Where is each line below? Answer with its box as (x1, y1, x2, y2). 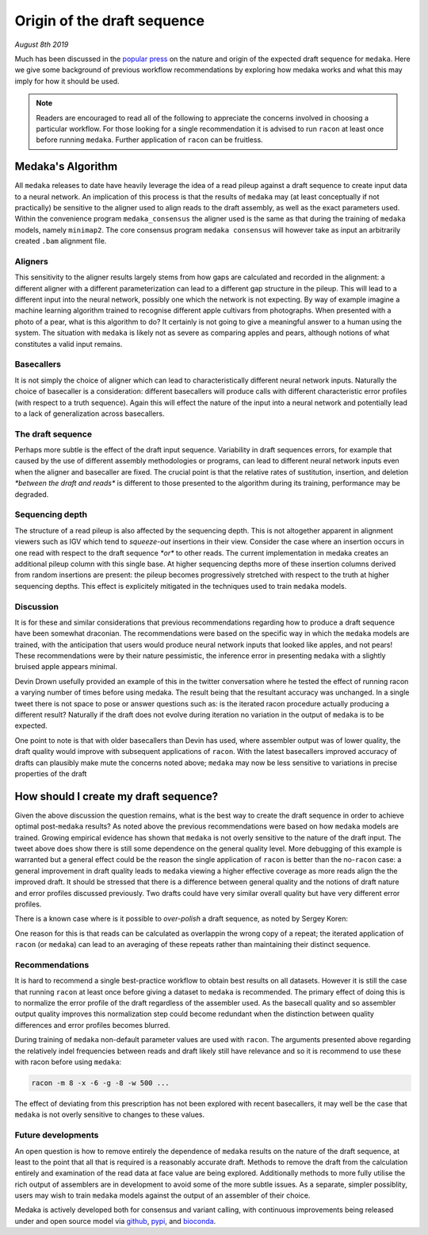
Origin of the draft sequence (14, 12, 205, 29)
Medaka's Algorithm (14, 160, 118, 174)
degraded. (14, 489, 49, 499)
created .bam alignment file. (14, 237, 107, 246)
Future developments (14, 1129, 99, 1141)
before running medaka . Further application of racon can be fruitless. (36, 135, 263, 144)
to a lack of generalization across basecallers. (14, 409, 165, 418)
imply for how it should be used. (14, 76, 120, 86)
